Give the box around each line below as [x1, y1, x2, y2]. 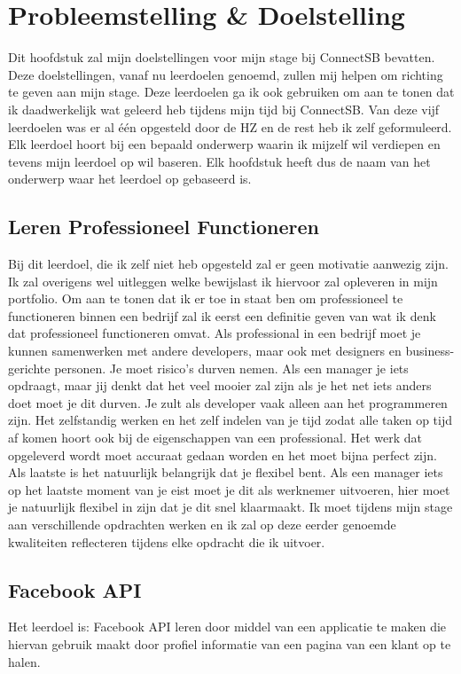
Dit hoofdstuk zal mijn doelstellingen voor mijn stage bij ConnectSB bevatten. [8, 48, 435, 67]
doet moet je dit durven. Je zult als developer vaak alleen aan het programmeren [8, 393, 448, 411]
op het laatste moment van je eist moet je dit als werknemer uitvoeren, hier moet [8, 480, 450, 498]
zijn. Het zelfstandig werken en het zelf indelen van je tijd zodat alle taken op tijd [8, 411, 453, 429]
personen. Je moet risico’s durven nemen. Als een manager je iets [54, 358, 409, 377]
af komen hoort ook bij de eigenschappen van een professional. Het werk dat [8, 428, 423, 447]
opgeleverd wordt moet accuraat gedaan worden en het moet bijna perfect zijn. [8, 445, 437, 464]
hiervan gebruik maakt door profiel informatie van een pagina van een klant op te [8, 634, 451, 653]
